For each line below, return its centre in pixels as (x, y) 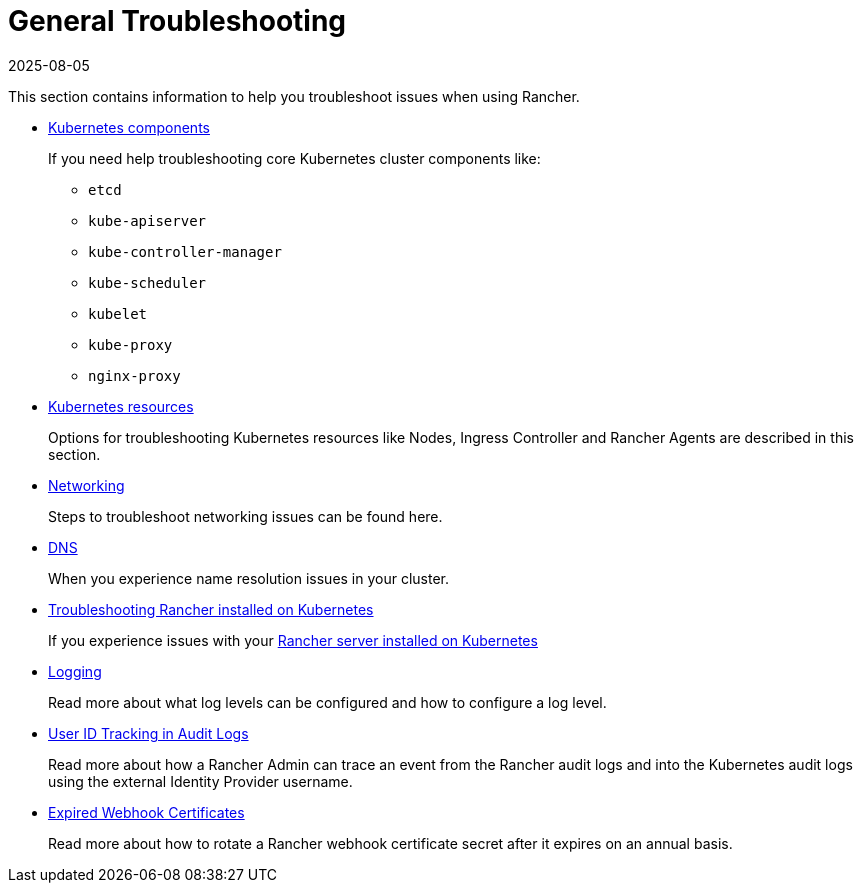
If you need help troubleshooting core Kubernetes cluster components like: (294, 158)
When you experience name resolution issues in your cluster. (249, 578)
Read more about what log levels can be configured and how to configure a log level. (327, 702)
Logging (75, 671)
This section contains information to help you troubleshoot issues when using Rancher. (294, 96)
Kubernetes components (129, 127)
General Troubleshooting (177, 21)
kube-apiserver (147, 220)
